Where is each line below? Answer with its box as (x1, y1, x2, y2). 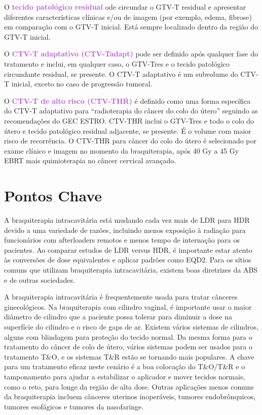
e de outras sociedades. (4, 274, 75, 285)
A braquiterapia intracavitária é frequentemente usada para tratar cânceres (4, 291, 238, 302)
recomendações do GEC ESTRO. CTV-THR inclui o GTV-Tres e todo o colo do (4, 115, 254, 126)
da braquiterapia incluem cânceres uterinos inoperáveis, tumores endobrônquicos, (4, 391, 256, 402)
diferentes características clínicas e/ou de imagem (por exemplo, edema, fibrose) (4, 11, 252, 22)
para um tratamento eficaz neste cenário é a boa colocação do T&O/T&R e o (4, 361, 245, 372)
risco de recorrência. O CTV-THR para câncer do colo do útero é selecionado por (4, 135, 256, 146)
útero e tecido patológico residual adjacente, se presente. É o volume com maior (4, 125, 251, 136)
